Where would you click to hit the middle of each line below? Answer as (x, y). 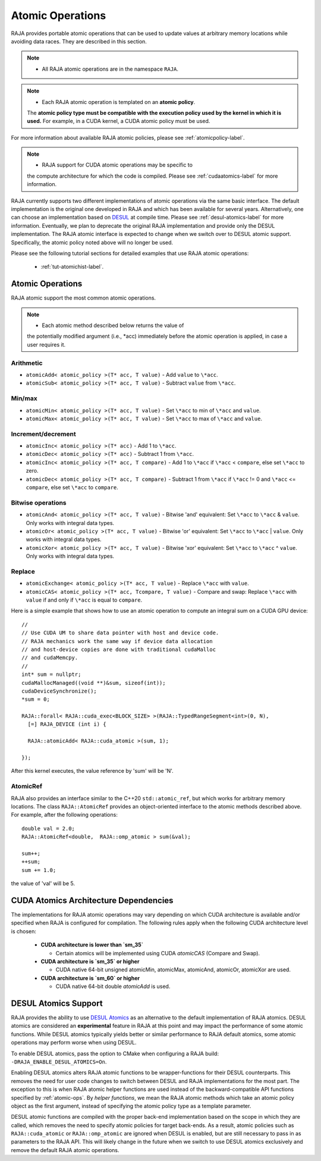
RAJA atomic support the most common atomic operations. (84, 298)
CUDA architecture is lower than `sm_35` (92, 945)
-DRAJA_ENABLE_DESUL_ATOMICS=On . (59, 1062)
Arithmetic (27, 363)
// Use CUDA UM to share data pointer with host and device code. (120, 633)
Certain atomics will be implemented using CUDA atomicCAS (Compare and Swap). (158, 953)
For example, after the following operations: (64, 815)
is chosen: (24, 931)
